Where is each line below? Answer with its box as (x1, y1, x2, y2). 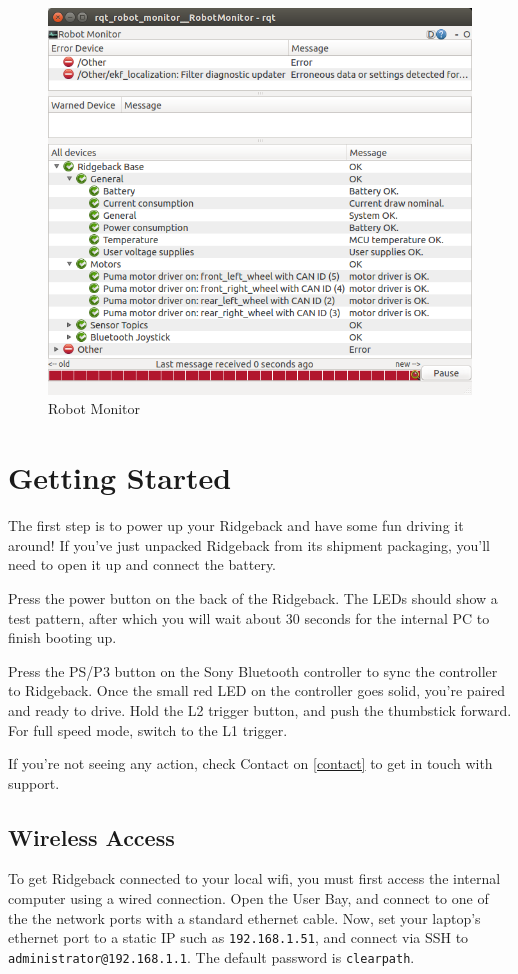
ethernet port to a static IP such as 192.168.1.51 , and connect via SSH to (8, 927, 469, 948)
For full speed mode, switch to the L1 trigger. (8, 719, 288, 740)
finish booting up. (8, 627, 117, 648)
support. (8, 772, 60, 793)
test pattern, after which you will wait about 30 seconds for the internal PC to (8, 607, 490, 628)
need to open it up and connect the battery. (8, 554, 277, 575)
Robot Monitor (48, 398, 141, 419)
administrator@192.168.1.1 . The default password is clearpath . (8, 946, 415, 967)
